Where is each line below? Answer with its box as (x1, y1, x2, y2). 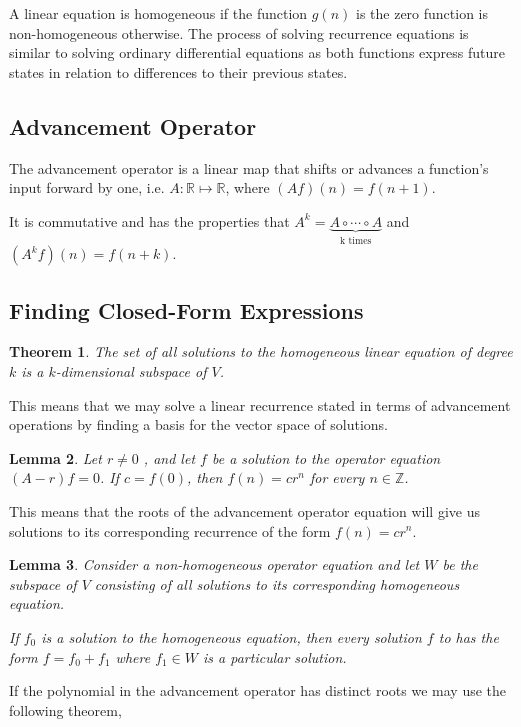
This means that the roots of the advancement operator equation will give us (9, 500, 480, 521)
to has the (438, 626, 499, 647)
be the (442, 554, 478, 575)
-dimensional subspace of (55, 361, 207, 381)
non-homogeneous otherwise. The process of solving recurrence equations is (9, 22, 469, 43)
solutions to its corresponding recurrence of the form (9, 520, 331, 541)
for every (309, 467, 365, 488)
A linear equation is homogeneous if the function (9, 3, 308, 23)
